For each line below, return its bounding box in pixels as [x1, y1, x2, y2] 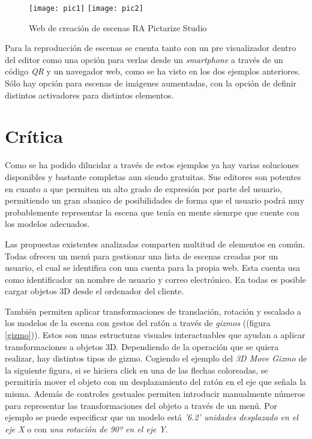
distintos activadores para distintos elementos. [5, 88, 174, 101]
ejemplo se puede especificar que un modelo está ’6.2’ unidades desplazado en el [5, 411, 298, 423]
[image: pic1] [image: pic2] [29, 4, 143, 13]
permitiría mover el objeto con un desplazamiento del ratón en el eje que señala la [5, 375, 307, 388]
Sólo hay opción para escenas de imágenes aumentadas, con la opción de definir [5, 77, 297, 89]
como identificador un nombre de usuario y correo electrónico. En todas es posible [5, 273, 307, 285]
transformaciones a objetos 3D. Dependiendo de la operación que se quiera [5, 340, 279, 353]
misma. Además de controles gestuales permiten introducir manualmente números [5, 387, 305, 400]
